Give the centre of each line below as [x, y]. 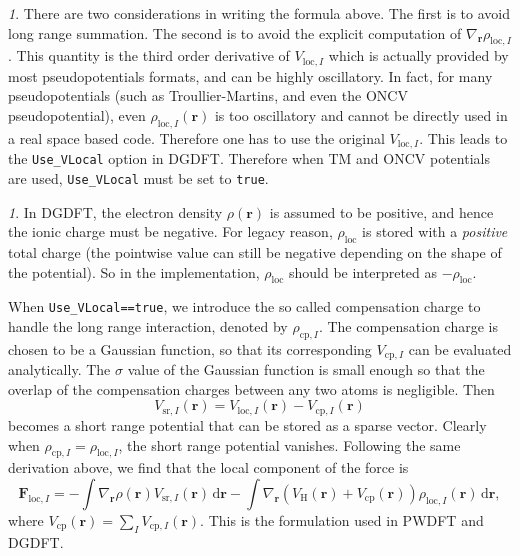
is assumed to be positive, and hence [381, 211]
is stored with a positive [435, 231]
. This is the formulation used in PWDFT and [342, 519]
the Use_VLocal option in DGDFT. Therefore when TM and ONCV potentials [249, 158]
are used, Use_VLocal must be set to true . [138, 177]
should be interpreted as [363, 271]
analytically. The [59, 369]
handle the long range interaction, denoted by [148, 326]
